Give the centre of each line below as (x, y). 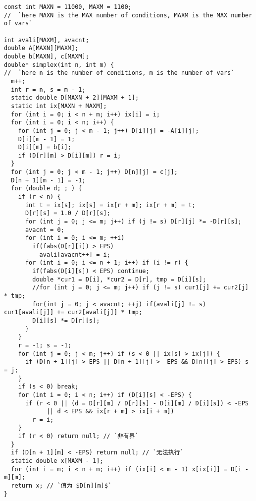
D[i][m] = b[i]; (45, 147)
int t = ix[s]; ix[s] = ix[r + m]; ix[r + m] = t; (110, 205)
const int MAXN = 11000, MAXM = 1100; (68, 7)
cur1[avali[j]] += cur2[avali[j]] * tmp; (73, 312)
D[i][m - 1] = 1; (47, 139)
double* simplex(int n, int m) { (59, 65)
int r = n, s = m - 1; (48, 89)
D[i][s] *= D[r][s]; (66, 320)
